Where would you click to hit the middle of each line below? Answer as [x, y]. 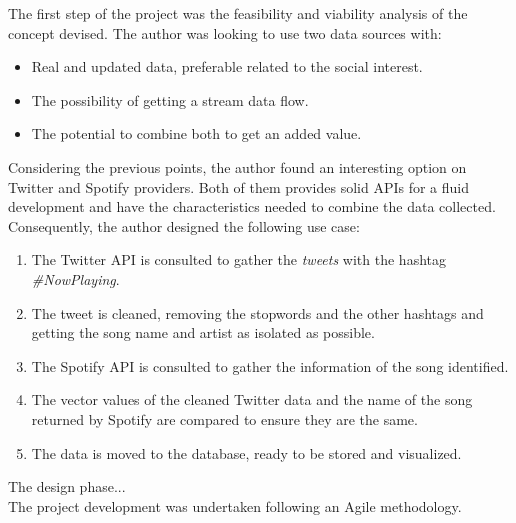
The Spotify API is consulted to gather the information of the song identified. [270, 365]
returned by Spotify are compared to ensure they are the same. [224, 418]
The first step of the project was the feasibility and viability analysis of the [238, 13]
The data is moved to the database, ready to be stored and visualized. [246, 452]
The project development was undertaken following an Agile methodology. [235, 505]
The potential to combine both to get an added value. [196, 133]
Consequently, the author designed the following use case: [184, 225]
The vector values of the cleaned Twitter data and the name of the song [252, 399]
